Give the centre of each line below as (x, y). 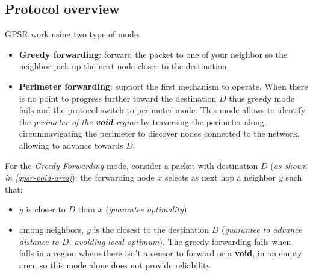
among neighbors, (51, 229)
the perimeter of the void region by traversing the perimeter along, (143, 121)
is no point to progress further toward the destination (118, 98)
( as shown (289, 165)
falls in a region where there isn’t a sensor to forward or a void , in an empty (160, 253)
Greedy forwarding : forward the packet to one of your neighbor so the (153, 54)
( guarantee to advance (262, 229)
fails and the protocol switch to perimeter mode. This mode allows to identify (162, 110)
